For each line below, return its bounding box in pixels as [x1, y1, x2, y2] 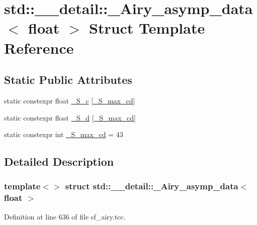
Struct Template [89, 18, 205, 38]
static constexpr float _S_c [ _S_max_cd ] [4, 95, 135, 105]
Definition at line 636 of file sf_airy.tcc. [4, 211, 126, 221]
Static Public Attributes [4, 72, 132, 87]
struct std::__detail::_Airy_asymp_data [65, 180, 238, 192]
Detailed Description [4, 154, 114, 169]
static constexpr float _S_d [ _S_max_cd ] [4, 112, 136, 123]
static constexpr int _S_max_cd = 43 [4, 129, 123, 140]
